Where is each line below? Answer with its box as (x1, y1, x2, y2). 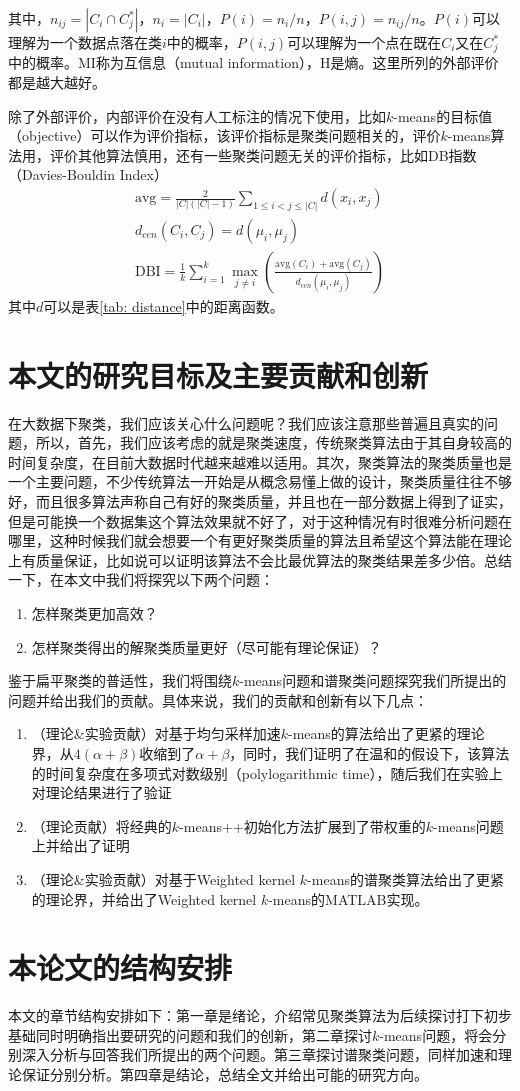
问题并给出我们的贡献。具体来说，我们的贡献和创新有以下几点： (8, 689, 428, 710)
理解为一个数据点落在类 (8, 32, 162, 52)
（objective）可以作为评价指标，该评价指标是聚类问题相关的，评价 (8, 125, 441, 146)
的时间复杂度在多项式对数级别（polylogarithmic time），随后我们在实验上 (31, 762, 503, 783)
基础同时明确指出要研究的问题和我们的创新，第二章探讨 (8, 1024, 372, 1045)
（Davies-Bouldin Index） (8, 164, 168, 185)
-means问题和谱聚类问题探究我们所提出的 (239, 670, 507, 691)
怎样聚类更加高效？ (31, 603, 158, 624)
